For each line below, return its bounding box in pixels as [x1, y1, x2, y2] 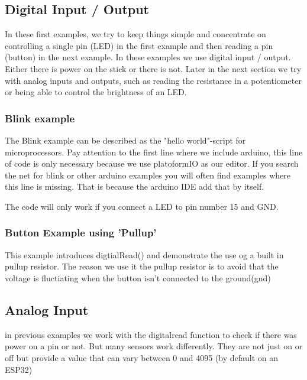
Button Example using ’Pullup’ [5, 225, 157, 240]
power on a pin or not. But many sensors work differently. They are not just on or [5, 340, 303, 352]
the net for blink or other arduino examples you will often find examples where [5, 168, 290, 181]
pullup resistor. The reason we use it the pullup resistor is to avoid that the [5, 260, 279, 272]
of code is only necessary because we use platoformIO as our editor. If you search [5, 157, 299, 170]
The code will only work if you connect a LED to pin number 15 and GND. [5, 200, 279, 212]
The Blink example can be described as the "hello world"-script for [5, 134, 246, 146]
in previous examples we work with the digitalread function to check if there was [5, 328, 297, 340]
